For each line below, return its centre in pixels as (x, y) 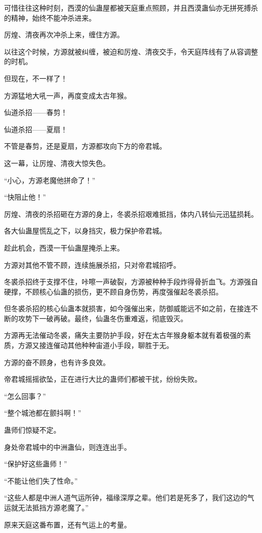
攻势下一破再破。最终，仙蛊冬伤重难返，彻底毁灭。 (103, 318)
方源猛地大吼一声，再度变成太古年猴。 (68, 95)
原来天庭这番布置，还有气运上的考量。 (68, 524)
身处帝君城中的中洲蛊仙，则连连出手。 (68, 447)
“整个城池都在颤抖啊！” (43, 413)
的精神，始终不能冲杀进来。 (50, 17)
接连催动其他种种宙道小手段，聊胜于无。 (106, 345)
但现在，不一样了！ (36, 78)
